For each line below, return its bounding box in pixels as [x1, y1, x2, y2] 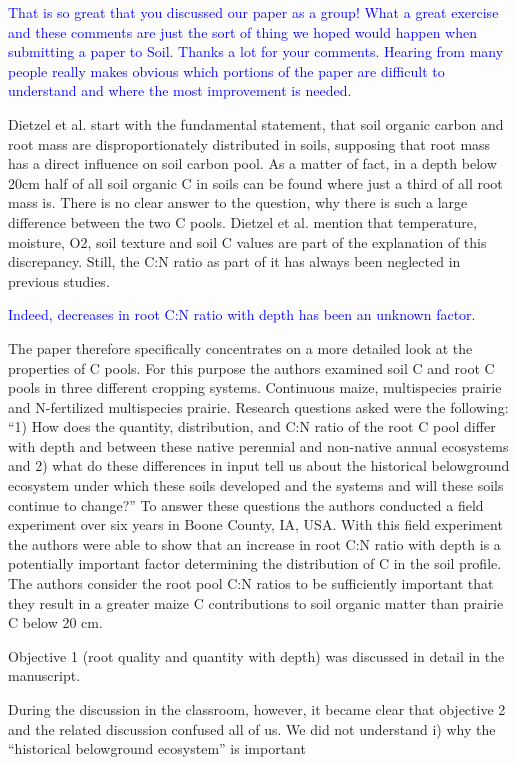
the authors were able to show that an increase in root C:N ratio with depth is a [8, 533, 501, 554]
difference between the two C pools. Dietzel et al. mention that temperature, [8, 211, 477, 232]
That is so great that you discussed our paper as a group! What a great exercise [8, 2, 499, 22]
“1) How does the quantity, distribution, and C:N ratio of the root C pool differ [8, 416, 496, 437]
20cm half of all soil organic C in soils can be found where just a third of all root [8, 172, 503, 193]
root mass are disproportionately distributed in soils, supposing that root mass [8, 133, 491, 154]
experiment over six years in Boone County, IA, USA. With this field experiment [8, 514, 503, 535]
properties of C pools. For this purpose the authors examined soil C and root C [8, 357, 495, 378]
